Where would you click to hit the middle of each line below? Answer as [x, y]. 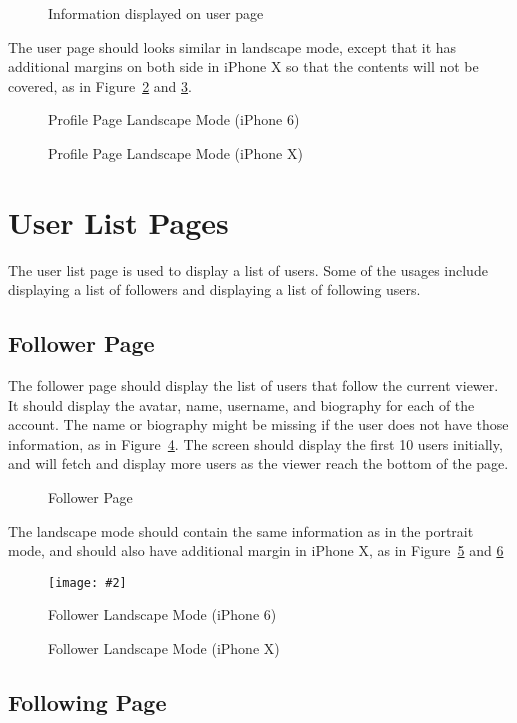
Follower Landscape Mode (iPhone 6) [162, 614]
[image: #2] [87, 582]
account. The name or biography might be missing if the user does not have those [258, 424]
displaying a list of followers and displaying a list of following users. [214, 289]
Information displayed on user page [156, 13]
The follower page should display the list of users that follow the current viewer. [253, 385]
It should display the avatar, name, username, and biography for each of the [241, 404]
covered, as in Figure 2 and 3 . [100, 85]
